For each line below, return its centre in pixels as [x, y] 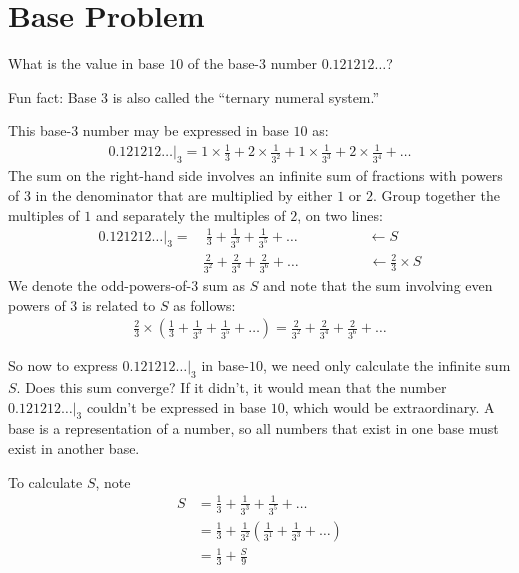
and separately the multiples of [190, 214]
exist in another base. [74, 447]
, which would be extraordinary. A [389, 406]
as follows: [204, 304]
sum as [224, 284]
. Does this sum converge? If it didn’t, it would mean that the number [231, 386]
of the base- [223, 63]
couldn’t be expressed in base [176, 406]
